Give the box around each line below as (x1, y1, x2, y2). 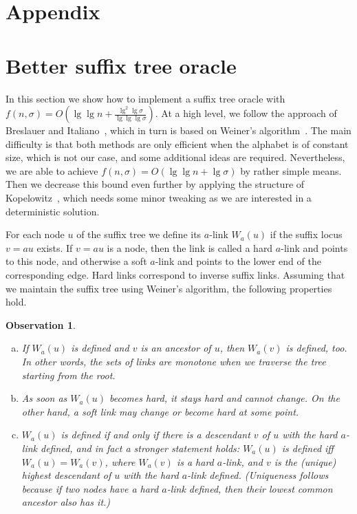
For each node (6, 227, 65, 242)
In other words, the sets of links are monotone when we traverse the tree (21, 354, 326, 368)
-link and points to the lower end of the (155, 254, 321, 268)
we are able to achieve (6, 163, 98, 178)
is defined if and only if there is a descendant (61, 427, 250, 442)
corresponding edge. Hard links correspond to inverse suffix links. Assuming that (6, 268, 345, 282)
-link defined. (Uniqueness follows (187, 468, 329, 482)
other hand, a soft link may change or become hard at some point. (21, 404, 299, 418)
